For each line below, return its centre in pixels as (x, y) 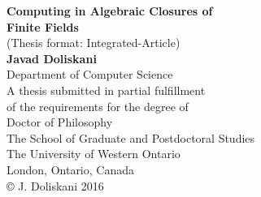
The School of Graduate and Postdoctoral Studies (131, 137)
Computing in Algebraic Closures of (110, 11)
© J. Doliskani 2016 (55, 185)
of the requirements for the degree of (98, 106)
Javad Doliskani (52, 58)
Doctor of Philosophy (60, 122)
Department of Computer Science (90, 74)
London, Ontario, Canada (70, 169)
